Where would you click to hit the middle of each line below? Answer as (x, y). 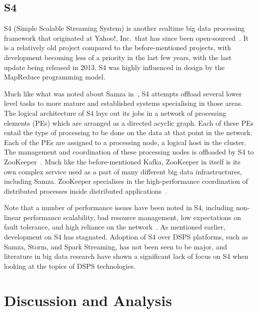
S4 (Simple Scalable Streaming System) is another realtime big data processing (125, 28)
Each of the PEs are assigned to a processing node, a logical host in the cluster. (125, 142)
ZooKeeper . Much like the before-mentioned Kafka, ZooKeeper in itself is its (122, 161)
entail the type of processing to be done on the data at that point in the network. (128, 132)
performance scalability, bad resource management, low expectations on (132, 217)
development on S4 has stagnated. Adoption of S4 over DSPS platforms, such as (126, 237)
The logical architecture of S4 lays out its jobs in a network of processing (115, 113)
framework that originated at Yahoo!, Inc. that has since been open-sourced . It (126, 38)
